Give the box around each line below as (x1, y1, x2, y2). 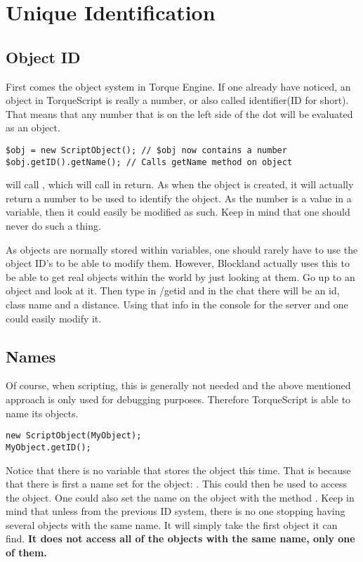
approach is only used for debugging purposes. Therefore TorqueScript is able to (6, 392, 351, 406)
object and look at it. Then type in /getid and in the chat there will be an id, (6, 283, 340, 298)
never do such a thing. (6, 218, 101, 233)
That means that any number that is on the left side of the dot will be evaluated (6, 106, 353, 121)
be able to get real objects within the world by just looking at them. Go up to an (6, 269, 355, 284)
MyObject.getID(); (6, 442, 91, 452)
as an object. (6, 120, 60, 135)
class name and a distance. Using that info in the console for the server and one (6, 297, 348, 312)
